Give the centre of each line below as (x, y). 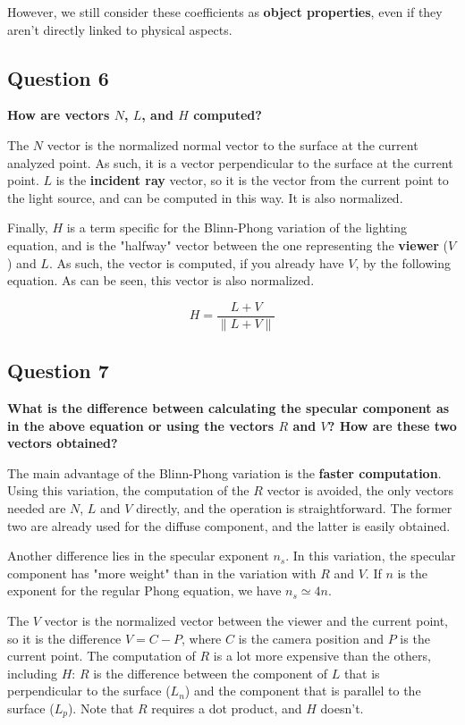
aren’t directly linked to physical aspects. (120, 29)
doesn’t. (342, 708)
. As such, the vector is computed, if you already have (196, 262)
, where (201, 638)
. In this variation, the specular (371, 556)
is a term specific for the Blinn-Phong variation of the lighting (237, 228)
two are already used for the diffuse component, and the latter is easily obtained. (229, 525)
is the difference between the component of (211, 673)
